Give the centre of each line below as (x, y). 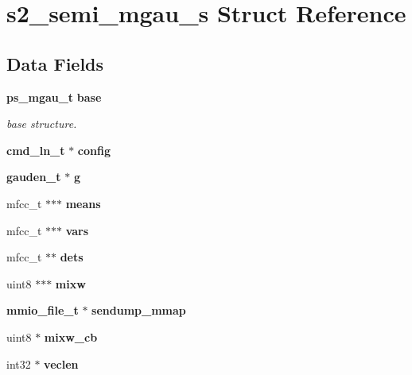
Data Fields (55, 63)
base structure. (42, 124)
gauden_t (34, 177)
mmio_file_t (43, 310)
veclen (61, 363)
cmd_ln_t (36, 150)
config (94, 150)
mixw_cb (71, 336)
